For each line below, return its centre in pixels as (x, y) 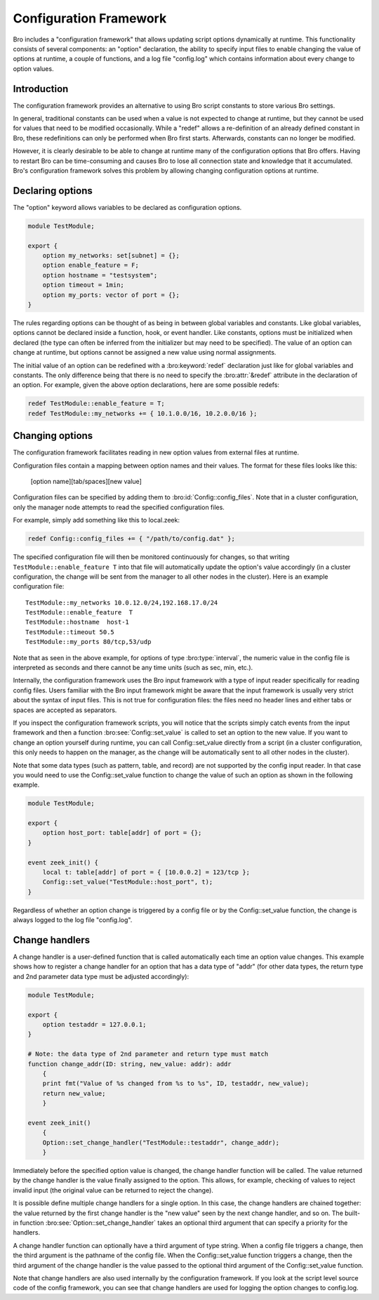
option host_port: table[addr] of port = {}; (122, 833)
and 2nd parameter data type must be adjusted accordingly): (101, 976)
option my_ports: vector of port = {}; (111, 295)
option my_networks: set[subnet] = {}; (111, 256)
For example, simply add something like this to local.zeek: (97, 520)
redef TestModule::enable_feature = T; (96, 403)
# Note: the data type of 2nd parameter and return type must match (148, 1054)
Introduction (41, 89)
